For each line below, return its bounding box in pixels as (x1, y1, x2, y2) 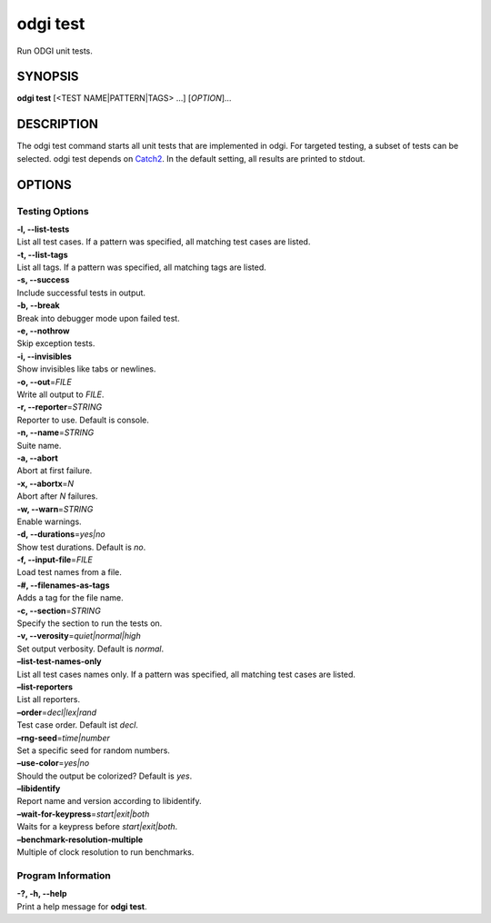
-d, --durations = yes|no (16, 529, 105, 540)
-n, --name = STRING (16, 427, 95, 438)
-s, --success (16, 274, 70, 285)
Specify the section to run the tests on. (16, 618, 163, 629)
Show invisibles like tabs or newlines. (16, 363, 156, 374)
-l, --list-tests (16, 223, 70, 234)
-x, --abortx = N (16, 478, 75, 489)
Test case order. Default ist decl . (16, 720, 138, 730)
